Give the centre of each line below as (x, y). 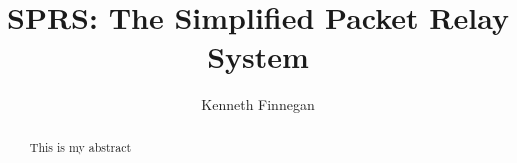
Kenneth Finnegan (258, 104)
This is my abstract (80, 146)
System (258, 56)
